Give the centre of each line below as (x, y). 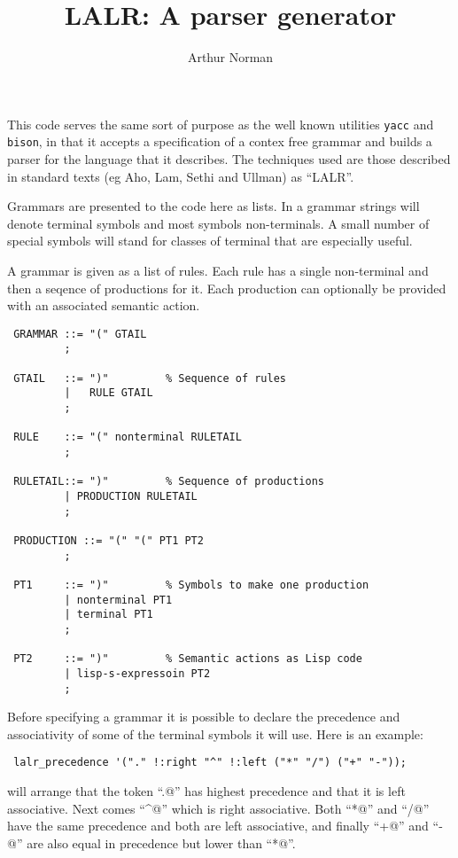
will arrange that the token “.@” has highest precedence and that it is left (206, 791)
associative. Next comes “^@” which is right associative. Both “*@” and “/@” (218, 808)
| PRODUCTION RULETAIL (131, 496)
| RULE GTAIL (109, 393)
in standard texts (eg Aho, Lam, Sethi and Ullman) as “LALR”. (181, 176)
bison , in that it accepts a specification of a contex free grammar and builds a (220, 141)
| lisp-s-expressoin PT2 (137, 673)
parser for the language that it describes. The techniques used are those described (229, 159)
